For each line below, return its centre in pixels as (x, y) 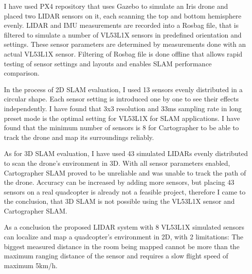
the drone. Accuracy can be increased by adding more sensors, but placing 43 (119, 182)
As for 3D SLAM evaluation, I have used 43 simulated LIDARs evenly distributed (126, 153)
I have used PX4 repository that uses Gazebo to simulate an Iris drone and (116, 6)
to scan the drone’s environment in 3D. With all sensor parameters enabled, (117, 163)
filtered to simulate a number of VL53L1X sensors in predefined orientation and (123, 34)
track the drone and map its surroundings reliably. (79, 137)
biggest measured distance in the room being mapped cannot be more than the (122, 246)
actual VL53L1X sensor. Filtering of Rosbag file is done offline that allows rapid (123, 53)
